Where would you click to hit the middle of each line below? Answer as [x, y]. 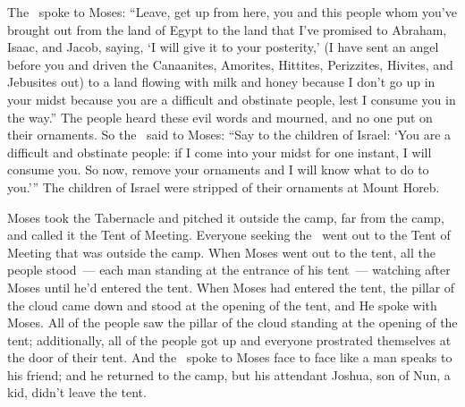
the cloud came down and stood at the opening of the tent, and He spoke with [222, 305]
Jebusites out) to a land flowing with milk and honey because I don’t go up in [221, 82]
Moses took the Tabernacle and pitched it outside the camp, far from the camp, [226, 217]
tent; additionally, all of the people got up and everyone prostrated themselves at [229, 339]
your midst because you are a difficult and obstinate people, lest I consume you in [232, 99]
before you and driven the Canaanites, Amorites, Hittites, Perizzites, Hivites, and [230, 64]
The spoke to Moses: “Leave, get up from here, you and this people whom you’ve [232, 12]
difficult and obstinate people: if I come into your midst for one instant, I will [220, 152]
